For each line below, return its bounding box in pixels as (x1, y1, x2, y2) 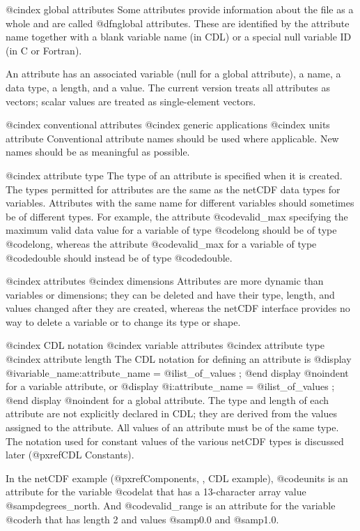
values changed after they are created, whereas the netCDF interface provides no (6, 301, 350, 315)
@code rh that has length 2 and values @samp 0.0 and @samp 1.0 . (6, 511, 279, 526)
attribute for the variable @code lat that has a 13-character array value (6, 484, 306, 499)
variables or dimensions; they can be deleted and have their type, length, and (6, 287, 335, 301)
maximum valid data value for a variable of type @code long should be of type (6, 223, 337, 237)
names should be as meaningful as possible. (6, 144, 190, 159)
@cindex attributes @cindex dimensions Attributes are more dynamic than (6, 274, 324, 288)
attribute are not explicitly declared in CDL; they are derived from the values (6, 406, 337, 421)
